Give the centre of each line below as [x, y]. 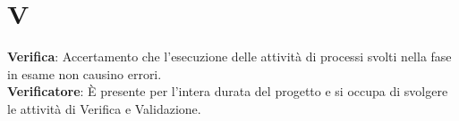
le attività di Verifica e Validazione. [104, 108]
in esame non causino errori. [85, 73]
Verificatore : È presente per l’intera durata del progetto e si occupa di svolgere [228, 91]
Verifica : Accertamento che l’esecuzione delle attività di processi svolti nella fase [229, 56]
